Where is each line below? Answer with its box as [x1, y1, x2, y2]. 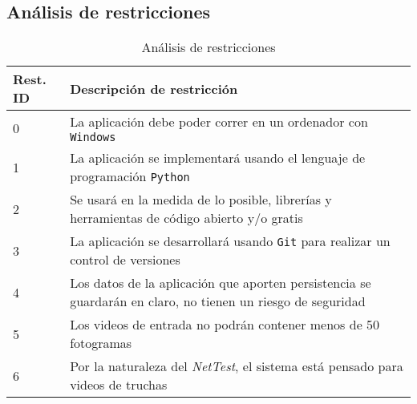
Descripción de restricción [70, 79, 238, 98]
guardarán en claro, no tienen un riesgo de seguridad [70, 292, 366, 311]
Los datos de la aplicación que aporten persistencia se [70, 273, 371, 293]
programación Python [70, 167, 190, 186]
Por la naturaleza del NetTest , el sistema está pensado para [70, 357, 403, 376]
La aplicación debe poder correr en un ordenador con [70, 112, 368, 131]
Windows [70, 131, 116, 144]
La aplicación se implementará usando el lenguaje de [70, 148, 366, 168]
